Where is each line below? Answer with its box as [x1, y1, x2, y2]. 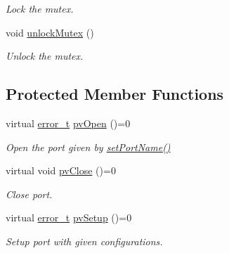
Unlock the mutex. [6, 48, 84, 63]
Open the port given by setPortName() [6, 139, 171, 154]
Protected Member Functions [6, 83, 224, 105]
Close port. [6, 186, 53, 201]
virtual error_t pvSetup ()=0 [6, 210, 132, 225]
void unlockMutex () [6, 25, 94, 39]
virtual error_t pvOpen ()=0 [6, 115, 131, 130]
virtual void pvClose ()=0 [6, 163, 116, 178]
